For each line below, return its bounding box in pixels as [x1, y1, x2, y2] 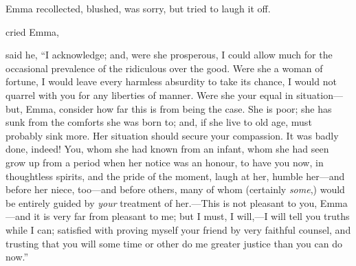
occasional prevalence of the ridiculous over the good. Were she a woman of [5, 60, 323, 75]
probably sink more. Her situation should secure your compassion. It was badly [5, 128, 339, 142]
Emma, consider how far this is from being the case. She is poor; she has [25, 101, 332, 115]
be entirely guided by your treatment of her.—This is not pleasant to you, [5, 195, 318, 210]
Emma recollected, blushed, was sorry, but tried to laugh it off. [5, 1, 271, 15]
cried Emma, [5, 24, 60, 38]
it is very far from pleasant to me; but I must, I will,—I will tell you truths [34, 209, 350, 223]
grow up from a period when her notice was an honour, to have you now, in [5, 155, 324, 169]
